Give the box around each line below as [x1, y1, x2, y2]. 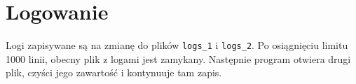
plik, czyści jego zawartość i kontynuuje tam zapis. [6, 65, 222, 80]
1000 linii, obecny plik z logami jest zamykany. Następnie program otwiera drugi [6, 51, 351, 66]
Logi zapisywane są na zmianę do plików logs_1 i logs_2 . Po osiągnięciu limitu [6, 38, 348, 52]
